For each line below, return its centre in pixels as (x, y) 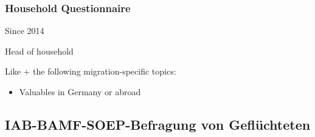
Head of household (39, 51)
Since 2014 (25, 31)
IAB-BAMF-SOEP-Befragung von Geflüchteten (158, 124)
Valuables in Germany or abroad (80, 92)
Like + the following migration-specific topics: (91, 71)
